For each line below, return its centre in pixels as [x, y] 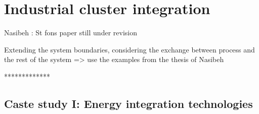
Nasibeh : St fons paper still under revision [71, 33]
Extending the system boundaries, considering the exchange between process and [129, 49]
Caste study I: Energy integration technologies [128, 103]
